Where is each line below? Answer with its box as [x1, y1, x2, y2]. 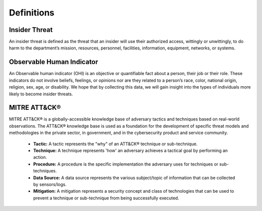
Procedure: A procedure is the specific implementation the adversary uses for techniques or [33, 161, 218, 167]
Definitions [9, 7, 55, 18]
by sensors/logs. [33, 181, 67, 187]
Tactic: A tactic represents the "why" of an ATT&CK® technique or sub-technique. [33, 141, 198, 147]
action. [33, 154, 47, 160]
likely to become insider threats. [9, 91, 73, 97]
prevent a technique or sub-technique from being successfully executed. [33, 195, 180, 201]
